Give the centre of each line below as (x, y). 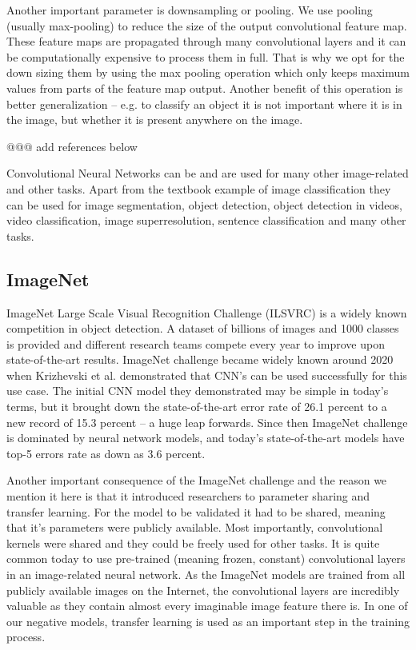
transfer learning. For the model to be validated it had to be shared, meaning (196, 511)
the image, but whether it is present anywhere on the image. (155, 120)
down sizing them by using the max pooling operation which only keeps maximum (208, 72)
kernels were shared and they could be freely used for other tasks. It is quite (193, 542)
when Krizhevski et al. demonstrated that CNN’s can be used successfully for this (207, 375)
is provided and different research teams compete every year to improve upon (196, 343)
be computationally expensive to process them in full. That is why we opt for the (206, 56)
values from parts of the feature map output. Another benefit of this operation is (205, 88)
